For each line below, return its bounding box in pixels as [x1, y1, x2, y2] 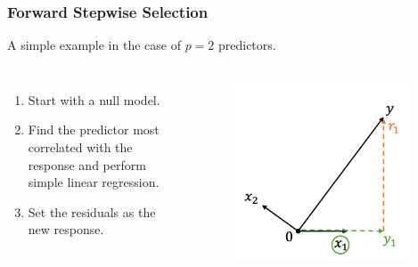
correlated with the [28, 138, 133, 156]
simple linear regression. [28, 173, 160, 191]
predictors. [217, 36, 276, 54]
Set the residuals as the [28, 202, 156, 221]
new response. [28, 220, 104, 239]
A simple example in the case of [7, 36, 181, 54]
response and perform [28, 155, 146, 174]
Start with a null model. [28, 90, 160, 109]
